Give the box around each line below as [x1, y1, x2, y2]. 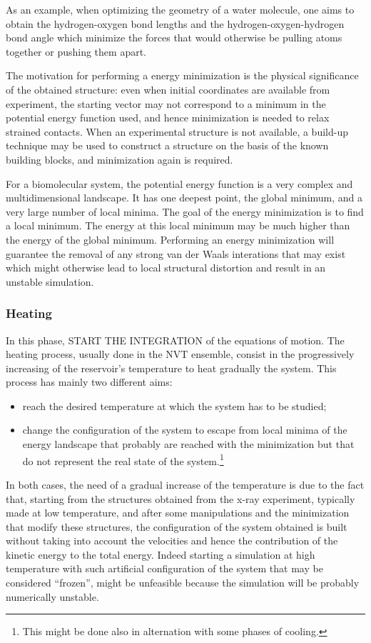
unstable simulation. [6, 274, 94, 289]
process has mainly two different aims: [6, 374, 173, 389]
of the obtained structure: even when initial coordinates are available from [6, 81, 330, 96]
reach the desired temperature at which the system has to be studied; [22, 398, 327, 413]
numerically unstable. [6, 589, 99, 604]
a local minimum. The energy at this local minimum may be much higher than [6, 218, 350, 233]
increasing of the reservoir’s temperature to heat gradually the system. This [6, 360, 337, 375]
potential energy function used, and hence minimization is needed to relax [6, 110, 330, 125]
